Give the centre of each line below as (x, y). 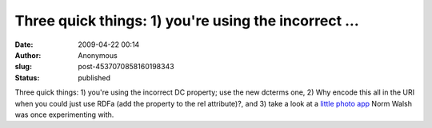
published (94, 78)
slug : (23, 67)
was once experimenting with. (64, 114)
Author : (28, 55)
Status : (27, 78)
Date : (24, 45)
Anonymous (98, 55)
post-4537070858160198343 (126, 67)
